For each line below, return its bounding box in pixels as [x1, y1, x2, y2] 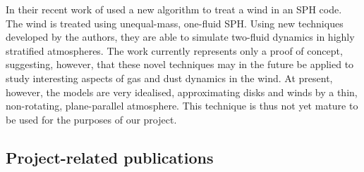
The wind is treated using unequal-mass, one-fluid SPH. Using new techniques [6, 15, 344, 30]
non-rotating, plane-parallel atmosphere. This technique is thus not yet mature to [6, 98, 358, 113]
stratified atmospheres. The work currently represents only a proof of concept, [6, 43, 343, 58]
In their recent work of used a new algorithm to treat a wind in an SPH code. [6, 2, 342, 16]
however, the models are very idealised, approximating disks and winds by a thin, [6, 84, 358, 99]
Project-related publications [6, 146, 214, 168]
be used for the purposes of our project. [6, 112, 177, 126]
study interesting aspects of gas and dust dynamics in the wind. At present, [6, 70, 333, 85]
